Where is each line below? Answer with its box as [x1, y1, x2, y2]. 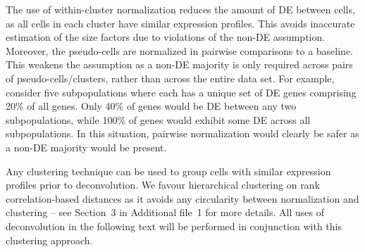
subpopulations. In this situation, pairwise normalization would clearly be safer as [6, 126, 359, 141]
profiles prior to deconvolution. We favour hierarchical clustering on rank [6, 177, 320, 192]
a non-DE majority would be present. [6, 139, 167, 154]
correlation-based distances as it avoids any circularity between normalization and [6, 191, 359, 206]
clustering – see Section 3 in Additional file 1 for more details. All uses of [6, 205, 324, 220]
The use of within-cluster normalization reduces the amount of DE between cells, [6, 2, 355, 16]
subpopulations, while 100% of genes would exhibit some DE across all [6, 112, 311, 127]
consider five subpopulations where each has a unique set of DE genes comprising [6, 84, 357, 99]
